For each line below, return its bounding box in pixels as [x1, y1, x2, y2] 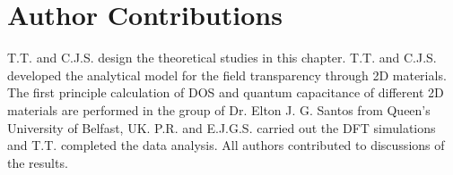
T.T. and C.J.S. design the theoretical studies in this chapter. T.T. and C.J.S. [7, 48, 437, 67]
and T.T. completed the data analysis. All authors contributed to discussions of [7, 136, 445, 154]
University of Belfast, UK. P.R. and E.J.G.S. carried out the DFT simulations [7, 118, 436, 137]
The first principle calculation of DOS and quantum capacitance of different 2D [7, 83, 444, 102]
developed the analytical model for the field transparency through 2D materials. [7, 65, 447, 84]
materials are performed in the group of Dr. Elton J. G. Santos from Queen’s [7, 100, 431, 119]
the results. [7, 153, 68, 171]
